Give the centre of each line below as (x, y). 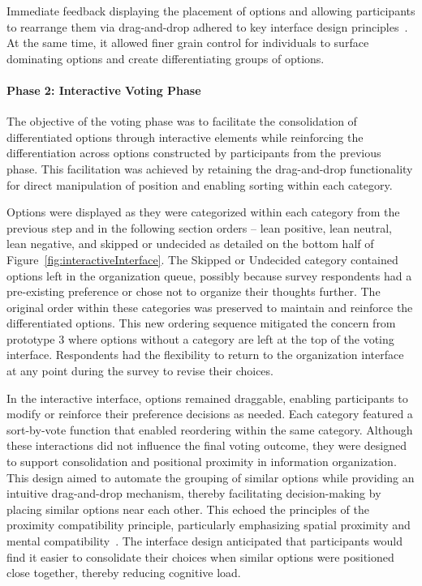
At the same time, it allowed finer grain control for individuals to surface (188, 43)
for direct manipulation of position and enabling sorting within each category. (200, 184)
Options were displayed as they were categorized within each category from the (203, 212)
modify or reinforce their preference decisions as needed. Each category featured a (210, 414)
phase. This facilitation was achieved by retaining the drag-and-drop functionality (210, 168)
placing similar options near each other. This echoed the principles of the (188, 509)
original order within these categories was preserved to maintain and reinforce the (210, 307)
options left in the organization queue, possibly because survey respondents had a (209, 275)
